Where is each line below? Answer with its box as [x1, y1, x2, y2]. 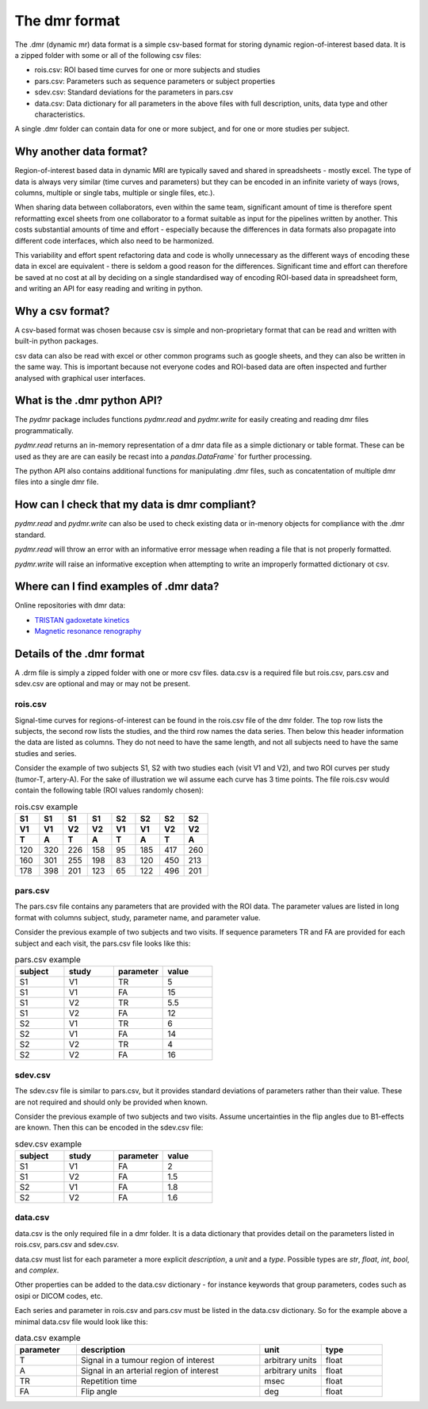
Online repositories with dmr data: [14, 601, 126, 610]
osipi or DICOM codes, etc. [14, 1291, 103, 1300]
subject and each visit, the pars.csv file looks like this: [14, 939, 191, 948]
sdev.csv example [14, 1138, 82, 1150]
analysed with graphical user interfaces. [14, 373, 146, 382]
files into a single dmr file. [14, 477, 99, 487]
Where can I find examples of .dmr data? [14, 580, 220, 593]
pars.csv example [14, 954, 81, 966]
